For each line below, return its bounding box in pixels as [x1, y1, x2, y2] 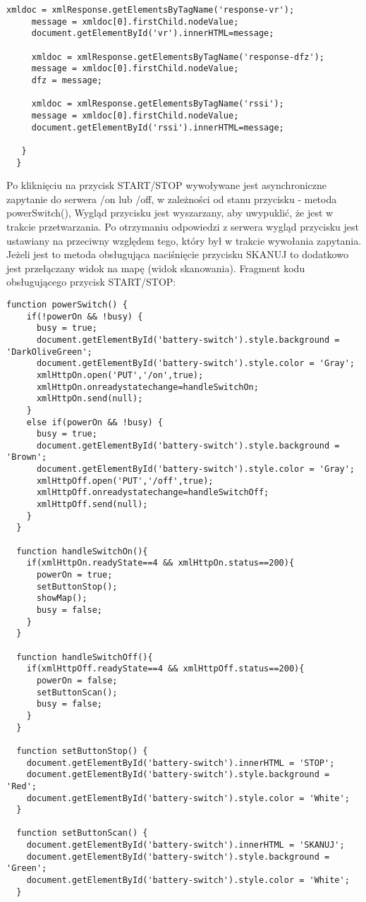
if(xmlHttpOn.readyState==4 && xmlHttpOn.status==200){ [26, 558, 295, 568]
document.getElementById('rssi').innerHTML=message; [31, 122, 284, 133]
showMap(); [36, 593, 87, 604]
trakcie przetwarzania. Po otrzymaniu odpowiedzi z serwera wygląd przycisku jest [6, 219, 360, 233]
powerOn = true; [36, 570, 113, 580]
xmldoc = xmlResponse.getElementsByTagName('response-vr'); [6, 5, 295, 15]
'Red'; [6, 781, 37, 791]
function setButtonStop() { [16, 745, 148, 756]
